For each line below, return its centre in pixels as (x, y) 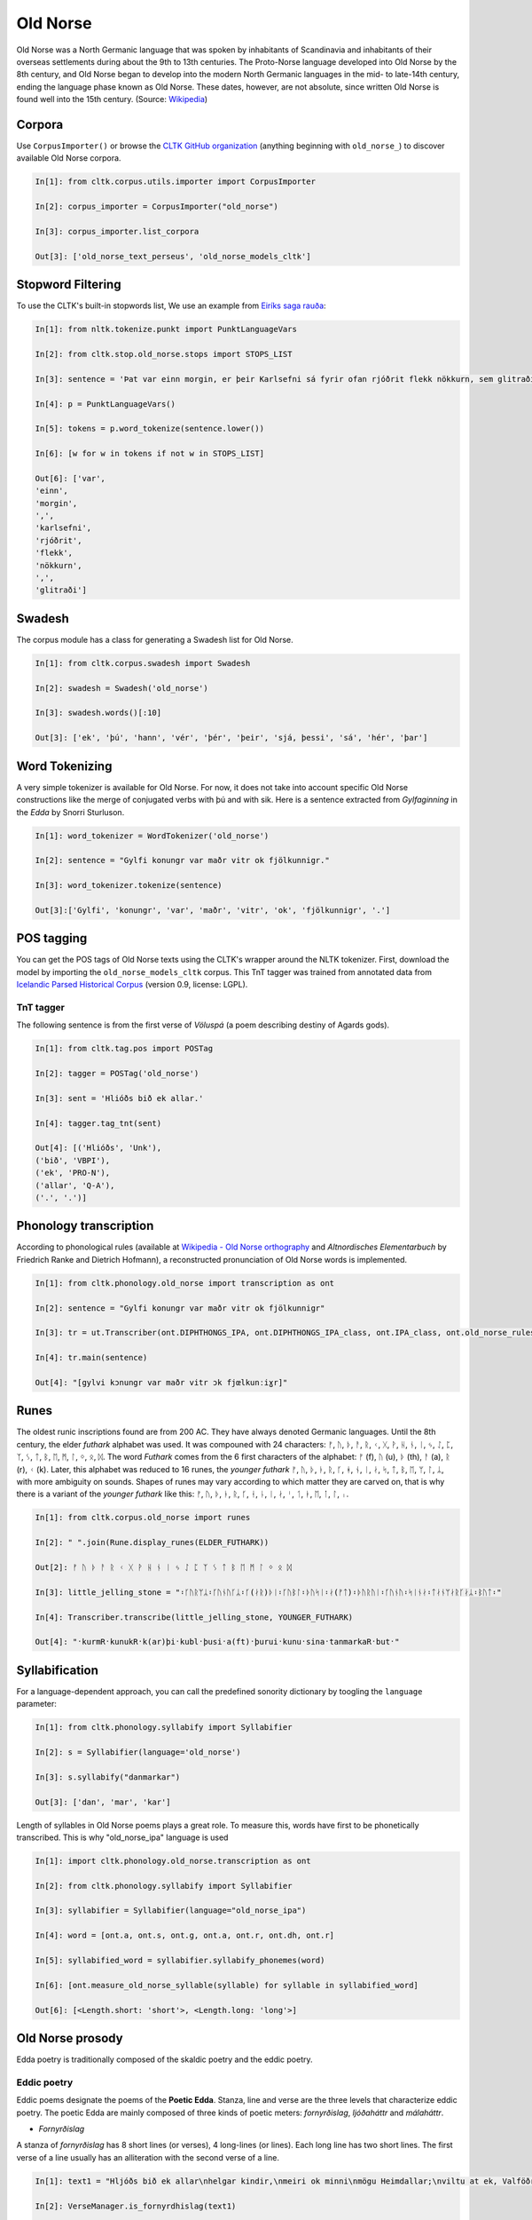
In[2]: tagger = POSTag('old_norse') (117, 1074)
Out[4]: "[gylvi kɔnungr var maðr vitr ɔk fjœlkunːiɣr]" (161, 1382)
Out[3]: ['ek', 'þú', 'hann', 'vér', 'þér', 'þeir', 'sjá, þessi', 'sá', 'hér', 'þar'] (231, 738)
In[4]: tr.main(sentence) (91, 1358)
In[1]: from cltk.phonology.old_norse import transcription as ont (185, 1283)
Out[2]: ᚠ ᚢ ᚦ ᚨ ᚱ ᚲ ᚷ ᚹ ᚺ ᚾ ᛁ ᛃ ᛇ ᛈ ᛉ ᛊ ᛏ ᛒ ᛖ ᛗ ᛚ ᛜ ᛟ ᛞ (164, 1567)
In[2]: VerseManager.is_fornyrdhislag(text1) (136, 2206)
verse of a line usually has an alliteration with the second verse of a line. (148, 2157)
